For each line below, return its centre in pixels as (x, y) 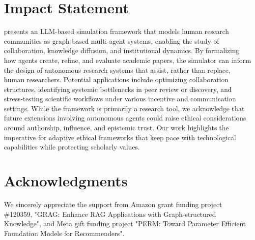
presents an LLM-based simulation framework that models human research (116, 31)
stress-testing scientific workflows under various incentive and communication (120, 99)
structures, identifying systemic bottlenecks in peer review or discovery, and (118, 89)
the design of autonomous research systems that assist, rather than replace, (117, 70)
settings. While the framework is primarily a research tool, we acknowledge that (124, 108)
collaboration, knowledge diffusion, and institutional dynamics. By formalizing (122, 50)
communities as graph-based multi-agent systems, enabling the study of (112, 41)
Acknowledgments (66, 181)
